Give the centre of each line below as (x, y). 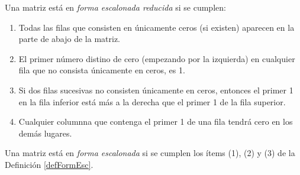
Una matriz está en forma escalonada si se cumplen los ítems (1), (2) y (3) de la (150, 153)
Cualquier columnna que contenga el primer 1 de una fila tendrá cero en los (156, 121)
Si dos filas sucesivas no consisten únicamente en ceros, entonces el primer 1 (156, 90)
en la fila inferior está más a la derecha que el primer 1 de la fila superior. (152, 101)
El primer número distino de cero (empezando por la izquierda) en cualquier (157, 58)
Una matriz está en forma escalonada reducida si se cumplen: (115, 7)
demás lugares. (45, 133)
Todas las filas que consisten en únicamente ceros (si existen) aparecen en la (157, 27)
